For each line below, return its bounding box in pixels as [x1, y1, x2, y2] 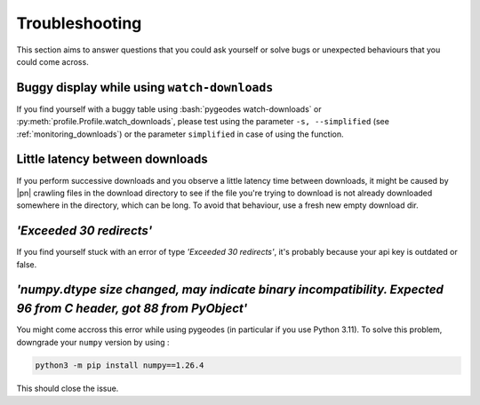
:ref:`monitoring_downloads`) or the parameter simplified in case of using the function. [16, 129, 344, 139]
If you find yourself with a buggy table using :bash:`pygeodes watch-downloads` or [16, 103, 322, 115]
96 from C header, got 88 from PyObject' [16, 301, 248, 316]
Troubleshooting [16, 13, 142, 33]
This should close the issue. [16, 383, 119, 394]
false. [16, 258, 37, 270]
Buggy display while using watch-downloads [16, 80, 274, 95]
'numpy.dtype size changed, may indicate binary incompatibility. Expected [16, 282, 444, 298]
